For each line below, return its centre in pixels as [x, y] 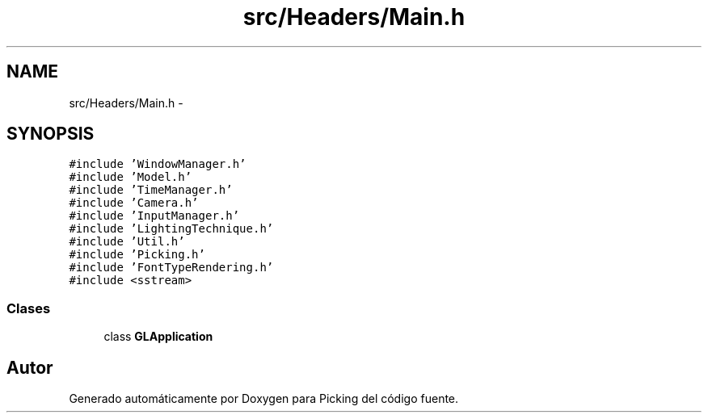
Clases [29, 308]
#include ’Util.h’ [127, 242]
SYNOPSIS [51, 134]
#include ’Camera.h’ [134, 203]
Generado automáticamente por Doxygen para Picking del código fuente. [264, 399]
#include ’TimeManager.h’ [151, 190]
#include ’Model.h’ [131, 177]
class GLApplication [158, 337]
